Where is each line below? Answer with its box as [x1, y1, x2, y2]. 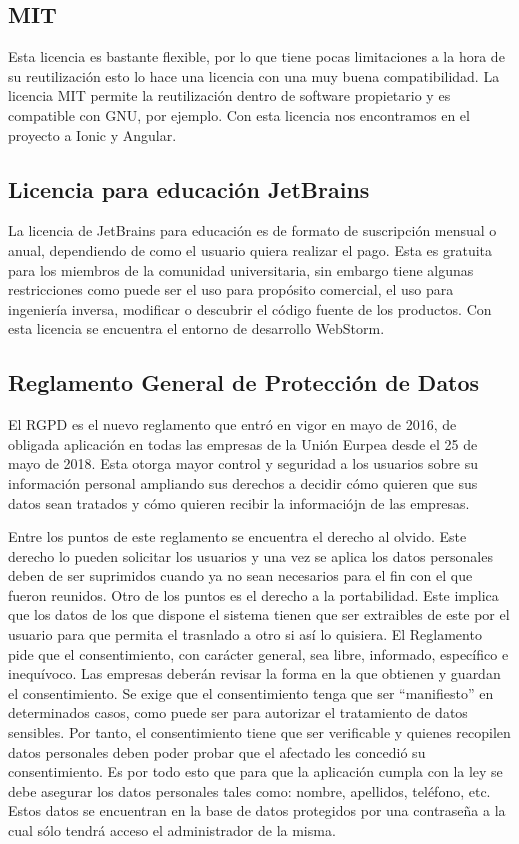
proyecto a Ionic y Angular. [8, 124, 177, 145]
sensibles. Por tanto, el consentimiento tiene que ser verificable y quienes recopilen [8, 722, 511, 743]
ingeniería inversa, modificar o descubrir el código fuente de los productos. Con [8, 298, 492, 319]
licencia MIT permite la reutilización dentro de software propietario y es [8, 85, 451, 106]
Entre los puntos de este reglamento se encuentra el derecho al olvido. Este [8, 526, 467, 547]
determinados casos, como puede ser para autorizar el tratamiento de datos [8, 702, 468, 723]
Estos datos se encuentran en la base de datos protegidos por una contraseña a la [8, 800, 506, 821]
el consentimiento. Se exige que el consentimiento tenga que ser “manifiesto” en [8, 682, 494, 703]
